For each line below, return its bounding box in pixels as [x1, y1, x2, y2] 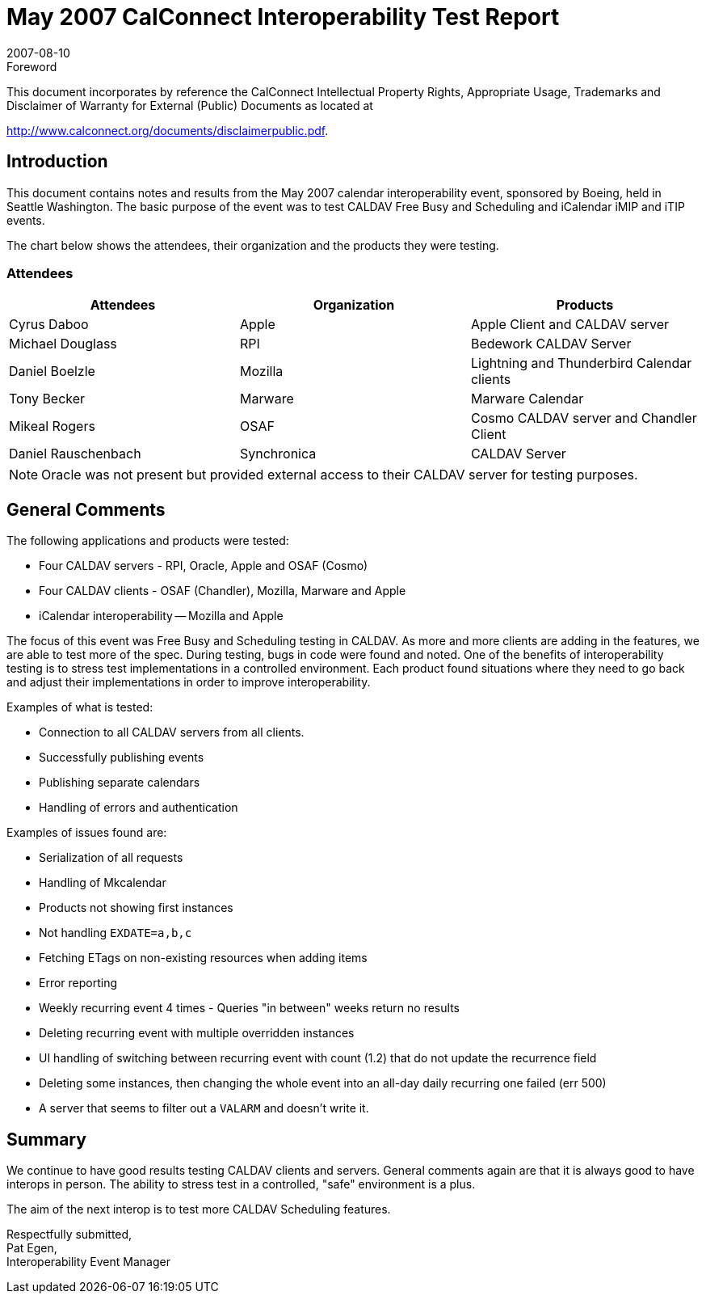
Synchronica [239, 445, 317, 462]
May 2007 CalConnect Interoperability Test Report [6, 3, 560, 31]
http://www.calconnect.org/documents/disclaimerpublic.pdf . [6, 123, 329, 137]
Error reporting [39, 976, 118, 990]
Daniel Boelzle [9, 363, 95, 380]
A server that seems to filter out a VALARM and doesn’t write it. [39, 1101, 369, 1116]
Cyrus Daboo [9, 316, 89, 333]
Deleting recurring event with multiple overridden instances [39, 1026, 355, 1040]
